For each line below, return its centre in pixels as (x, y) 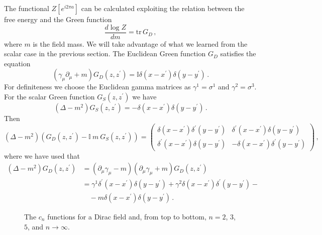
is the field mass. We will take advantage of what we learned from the (140, 43)
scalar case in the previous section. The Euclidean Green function (105, 53)
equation (17, 63)
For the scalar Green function (49, 97)
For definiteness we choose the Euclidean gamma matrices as (97, 87)
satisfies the (238, 53)
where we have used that (42, 155)
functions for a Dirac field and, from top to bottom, (127, 216)
